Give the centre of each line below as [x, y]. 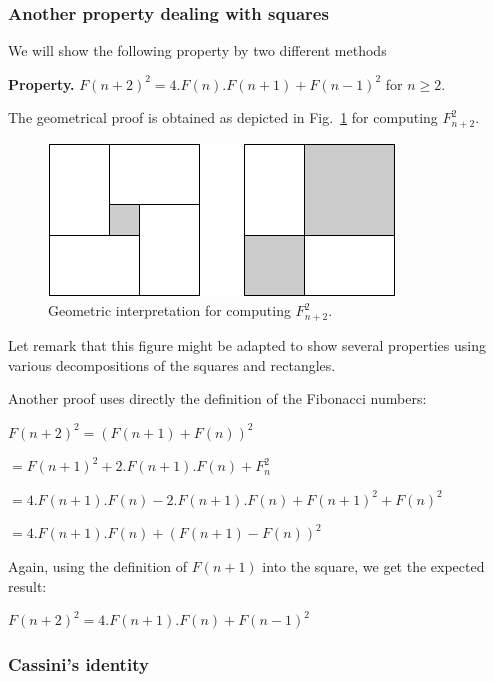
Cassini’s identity [78, 663]
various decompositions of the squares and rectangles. [172, 364]
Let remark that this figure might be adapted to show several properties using [247, 344]
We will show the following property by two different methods [197, 50]
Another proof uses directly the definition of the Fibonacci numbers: [217, 398]
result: [27, 585]
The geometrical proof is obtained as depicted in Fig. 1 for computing [223, 117]
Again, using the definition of [98, 566]
